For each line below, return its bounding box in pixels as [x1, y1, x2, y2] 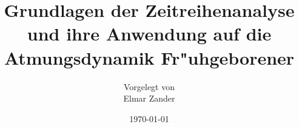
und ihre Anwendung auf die [27, 21, 272, 46]
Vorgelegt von [123, 80, 175, 93]
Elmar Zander [123, 92, 175, 105]
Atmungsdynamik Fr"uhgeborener [4, 45, 295, 70]
